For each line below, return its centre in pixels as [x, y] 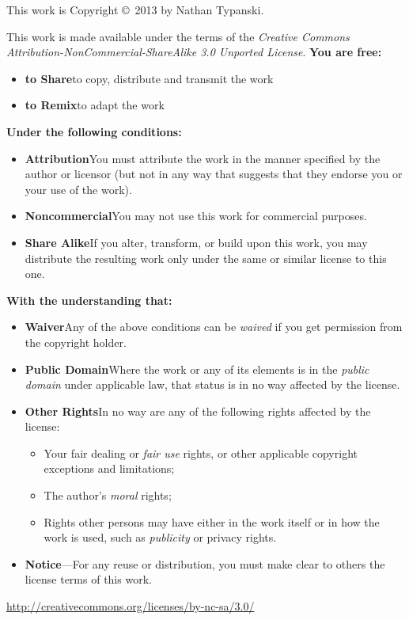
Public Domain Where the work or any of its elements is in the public [197, 369]
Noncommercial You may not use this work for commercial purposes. [196, 216]
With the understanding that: [89, 300]
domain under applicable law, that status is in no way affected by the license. [212, 384]
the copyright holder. [76, 342]
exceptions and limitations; [109, 468]
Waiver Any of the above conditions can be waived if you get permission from [214, 327]
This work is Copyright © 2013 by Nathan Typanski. [135, 10]
